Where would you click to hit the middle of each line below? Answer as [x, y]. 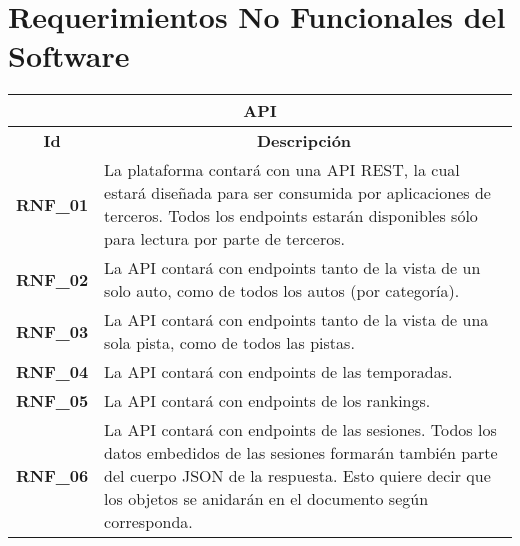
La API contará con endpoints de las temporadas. [278, 372]
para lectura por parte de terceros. [224, 239]
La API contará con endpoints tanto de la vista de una [296, 320]
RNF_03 [52, 331]
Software [69, 55]
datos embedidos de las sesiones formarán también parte [301, 453]
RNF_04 [52, 372]
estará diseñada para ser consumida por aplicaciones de [297, 193]
